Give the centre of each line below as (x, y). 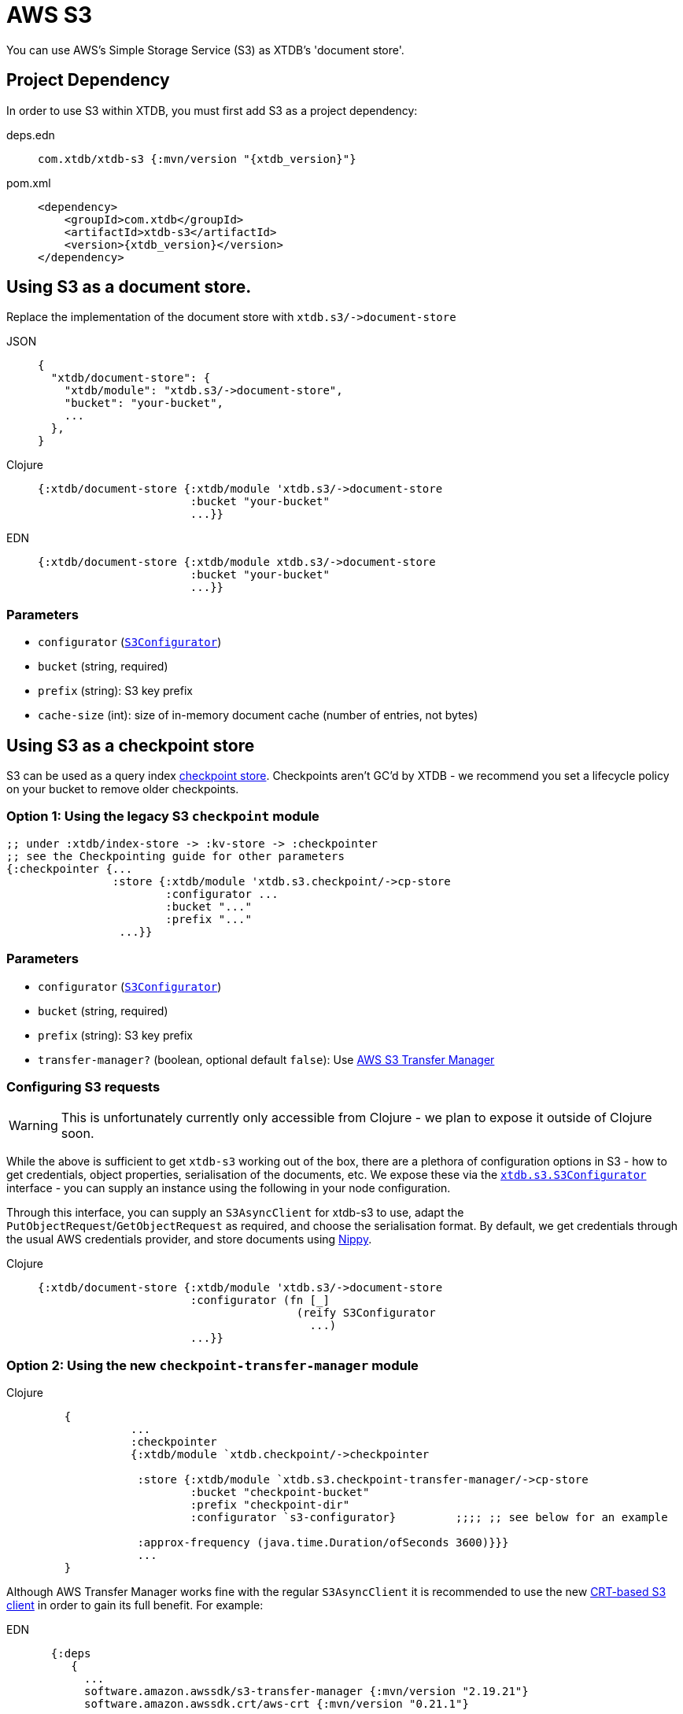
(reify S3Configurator (366, 1313)
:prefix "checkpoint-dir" (270, 1505)
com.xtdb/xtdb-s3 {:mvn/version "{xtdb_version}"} (197, 159)
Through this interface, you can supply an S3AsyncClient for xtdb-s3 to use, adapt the (235, 1213)
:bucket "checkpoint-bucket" (280, 1492)
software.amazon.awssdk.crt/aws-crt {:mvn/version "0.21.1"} (277, 1704)
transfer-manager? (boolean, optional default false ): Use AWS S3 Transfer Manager (266, 1059)
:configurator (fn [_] (260, 1300)
